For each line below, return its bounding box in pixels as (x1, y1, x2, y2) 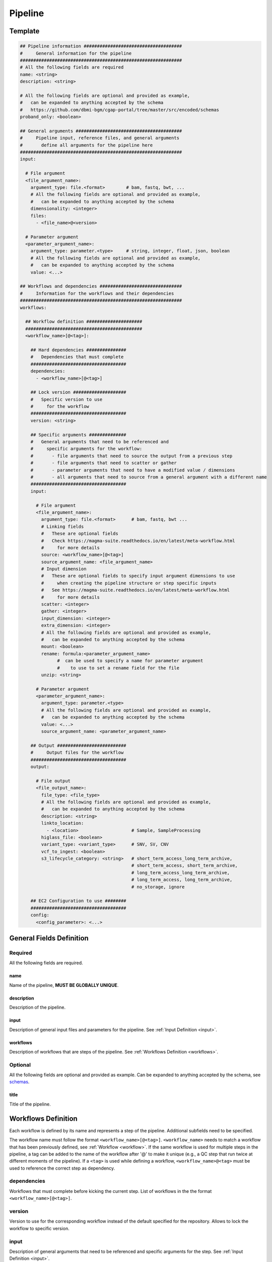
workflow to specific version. (9, 1225, 70, 1231)
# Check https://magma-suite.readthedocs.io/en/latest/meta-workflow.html (41, 538, 235, 544)
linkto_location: (41, 820, 84, 826)
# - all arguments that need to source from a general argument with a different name (30, 474, 267, 480)
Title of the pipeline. (9, 1101, 51, 1107)
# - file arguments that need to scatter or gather (30, 460, 177, 466)
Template (9, 27, 40, 35)
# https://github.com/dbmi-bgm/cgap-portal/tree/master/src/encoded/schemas (20, 107, 219, 113)
